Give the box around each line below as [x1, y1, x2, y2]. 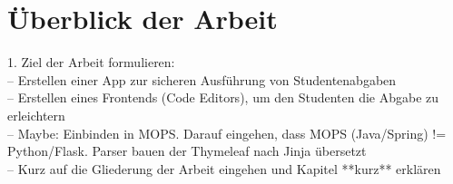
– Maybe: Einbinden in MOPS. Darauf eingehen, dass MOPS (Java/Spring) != [7, 123, 447, 142]
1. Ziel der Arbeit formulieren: [7, 53, 175, 72]
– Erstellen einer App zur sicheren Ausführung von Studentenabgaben [7, 70, 397, 89]
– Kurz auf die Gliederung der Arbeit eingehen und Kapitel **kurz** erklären [7, 159, 441, 178]
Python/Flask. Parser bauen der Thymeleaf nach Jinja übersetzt [7, 141, 367, 160]
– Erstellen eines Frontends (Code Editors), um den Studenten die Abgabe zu [7, 88, 439, 107]
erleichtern [7, 105, 65, 124]
